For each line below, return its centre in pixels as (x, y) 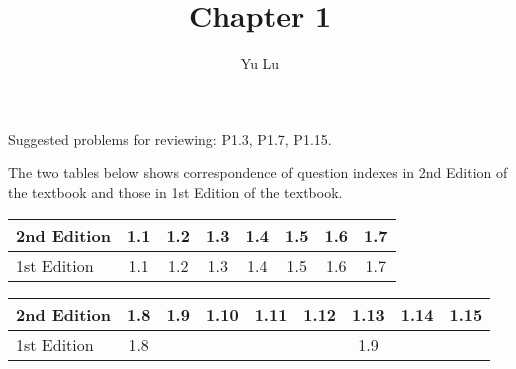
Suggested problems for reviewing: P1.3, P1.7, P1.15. (170, 138)
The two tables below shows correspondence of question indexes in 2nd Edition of (258, 172)
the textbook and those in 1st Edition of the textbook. (175, 191)
